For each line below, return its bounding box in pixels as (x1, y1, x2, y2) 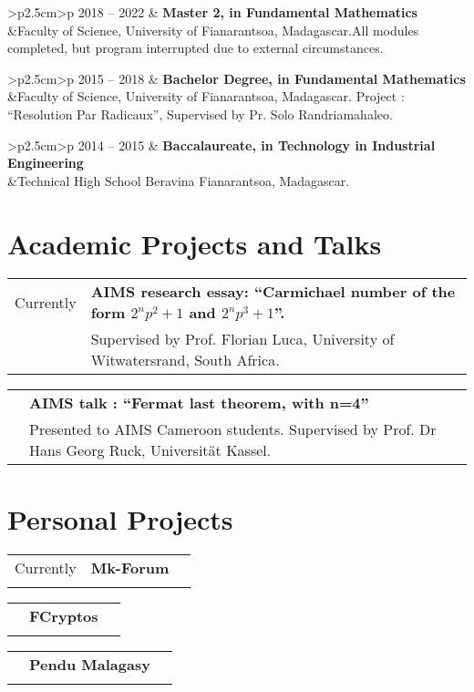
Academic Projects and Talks (7, 224, 382, 262)
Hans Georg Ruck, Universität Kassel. (29, 439, 272, 461)
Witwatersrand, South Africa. (90, 349, 280, 371)
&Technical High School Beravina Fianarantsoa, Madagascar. (7, 170, 350, 190)
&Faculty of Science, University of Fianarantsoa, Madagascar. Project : (7, 87, 405, 106)
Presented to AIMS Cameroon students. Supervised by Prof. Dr (29, 418, 437, 440)
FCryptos (29, 604, 98, 626)
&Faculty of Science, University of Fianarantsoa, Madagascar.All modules (7, 20, 419, 39)
